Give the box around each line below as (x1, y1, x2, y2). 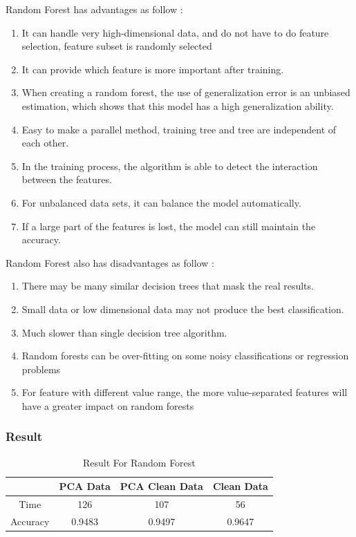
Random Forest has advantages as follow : (6, 2, 183, 16)
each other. (21, 135, 69, 150)
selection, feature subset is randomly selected (21, 39, 212, 53)
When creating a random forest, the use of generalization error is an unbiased (21, 85, 350, 100)
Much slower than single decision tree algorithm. (21, 325, 227, 339)
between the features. (21, 172, 112, 187)
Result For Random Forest (82, 455, 196, 469)
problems (21, 361, 61, 376)
